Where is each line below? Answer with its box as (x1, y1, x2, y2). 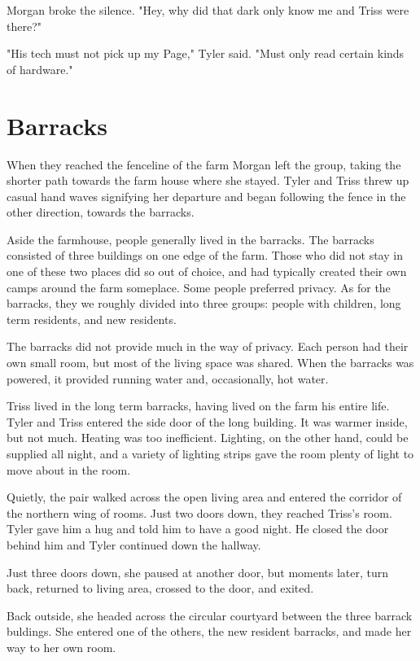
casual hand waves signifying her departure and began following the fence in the (7, 187, 406, 204)
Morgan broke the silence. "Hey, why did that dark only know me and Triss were (7, 2, 409, 18)
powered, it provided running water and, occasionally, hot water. (7, 370, 329, 387)
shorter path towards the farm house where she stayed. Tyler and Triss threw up (7, 172, 409, 189)
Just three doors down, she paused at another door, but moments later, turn (7, 563, 389, 580)
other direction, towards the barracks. (7, 204, 195, 221)
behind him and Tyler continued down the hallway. (7, 536, 261, 553)
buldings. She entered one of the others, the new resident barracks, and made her (7, 623, 412, 640)
